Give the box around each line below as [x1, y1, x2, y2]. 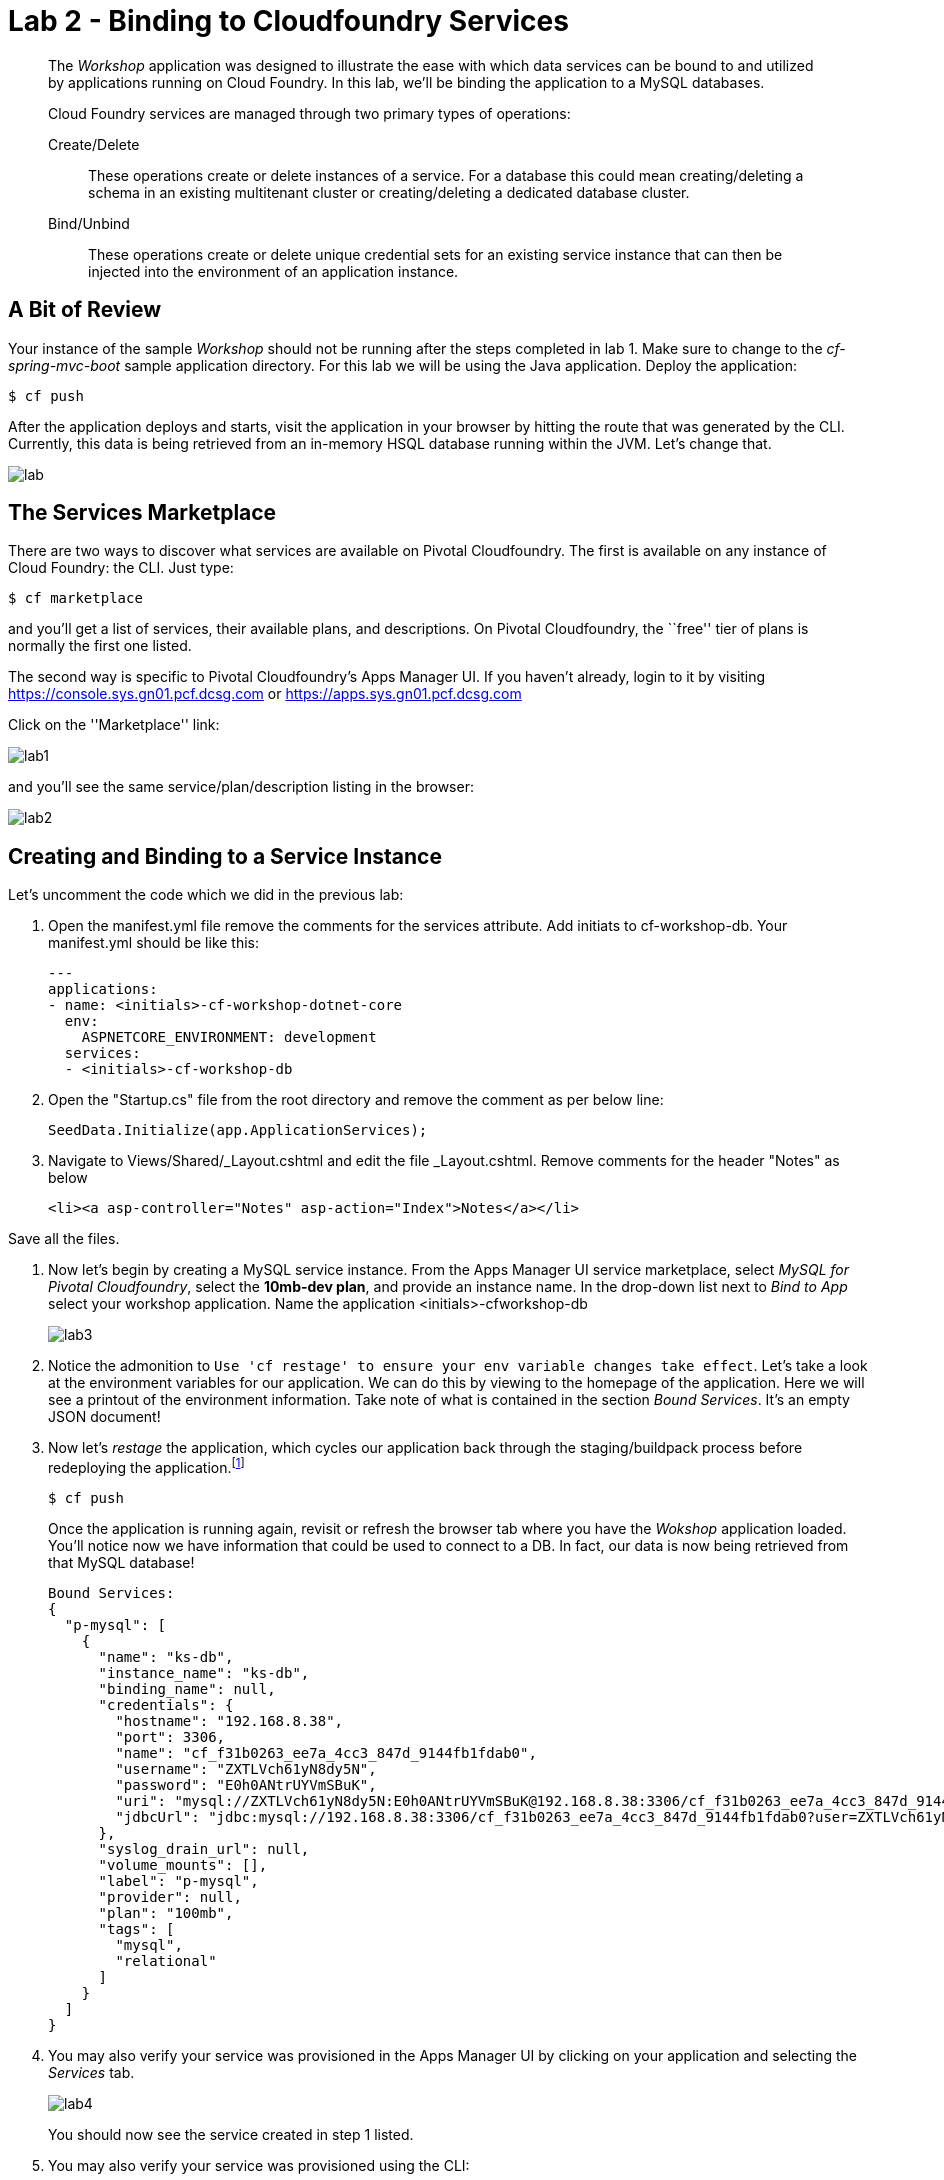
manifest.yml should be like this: [48, 934, 260, 952]
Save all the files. [8, 1230, 120, 1248]
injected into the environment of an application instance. [88, 262, 459, 280]
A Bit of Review [8, 297, 162, 323]
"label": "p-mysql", [98, 1872, 259, 1889]
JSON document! [48, 1408, 161, 1426]
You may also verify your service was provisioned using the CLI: [48, 2156, 470, 2174]
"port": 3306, [115, 1728, 226, 1745]
